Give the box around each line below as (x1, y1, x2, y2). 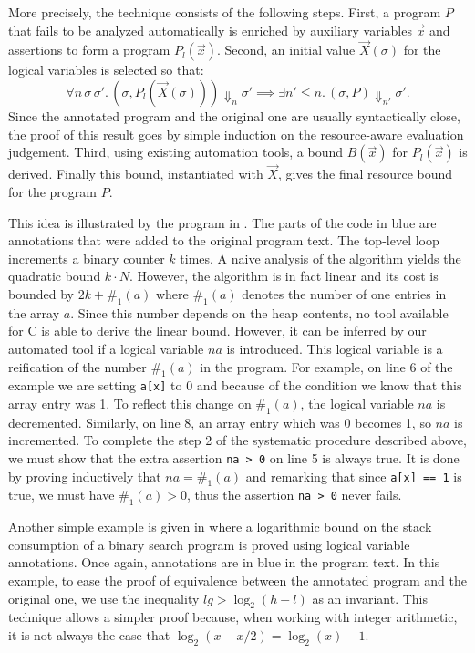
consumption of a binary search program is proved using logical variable (8, 534, 410, 554)
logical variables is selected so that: (8, 60, 204, 79)
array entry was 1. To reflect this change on (8, 394, 252, 412)
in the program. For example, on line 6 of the (200, 357, 453, 376)
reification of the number (8, 357, 147, 376)
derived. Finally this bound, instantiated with (8, 164, 263, 183)
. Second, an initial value (216, 40, 356, 59)
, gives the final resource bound (277, 164, 453, 183)
